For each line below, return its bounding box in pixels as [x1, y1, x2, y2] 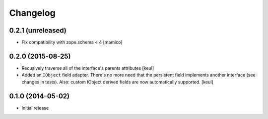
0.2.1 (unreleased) [9, 26, 67, 35]
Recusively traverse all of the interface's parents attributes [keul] [21, 65, 154, 71]
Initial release [21, 105, 49, 111]
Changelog [9, 7, 56, 18]
